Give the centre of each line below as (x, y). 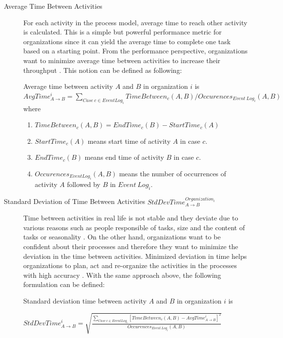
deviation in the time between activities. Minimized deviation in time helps (135, 256)
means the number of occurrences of (173, 173)
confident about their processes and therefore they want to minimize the (131, 246)
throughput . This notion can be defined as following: (103, 70)
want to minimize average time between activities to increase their (122, 60)
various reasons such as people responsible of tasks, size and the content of (134, 227)
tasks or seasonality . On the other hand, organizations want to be (122, 237)
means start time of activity (129, 141)
